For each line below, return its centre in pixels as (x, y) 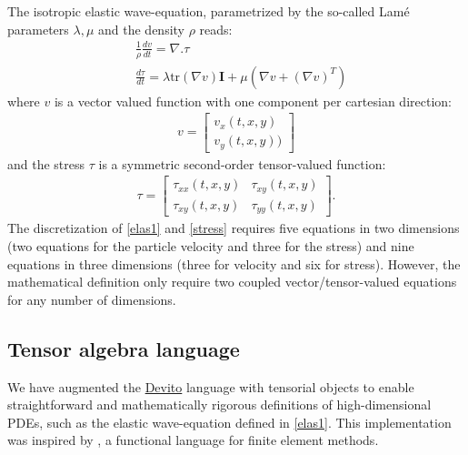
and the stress (46, 163)
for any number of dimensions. (92, 299)
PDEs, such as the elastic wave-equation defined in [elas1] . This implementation (229, 422)
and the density (141, 29)
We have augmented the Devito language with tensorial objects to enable (211, 386)
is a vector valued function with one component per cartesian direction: (253, 101)
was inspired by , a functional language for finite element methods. (193, 440)
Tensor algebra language (124, 348)
